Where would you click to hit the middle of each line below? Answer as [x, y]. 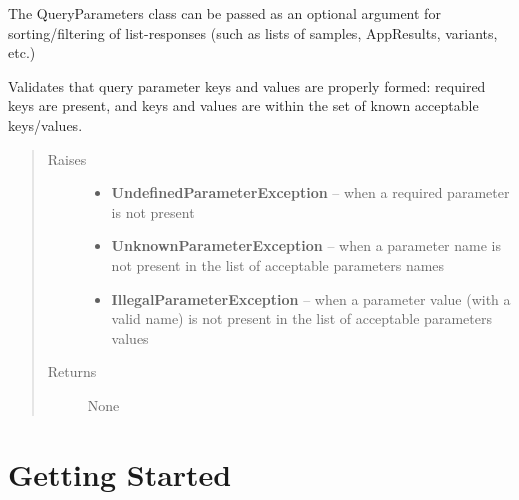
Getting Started [120, 473]
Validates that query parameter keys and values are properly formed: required [247, 85]
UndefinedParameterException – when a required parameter [310, 192]
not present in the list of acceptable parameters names [278, 264]
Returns [72, 371]
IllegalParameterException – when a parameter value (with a [311, 298]
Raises [67, 158]
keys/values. [45, 124]
